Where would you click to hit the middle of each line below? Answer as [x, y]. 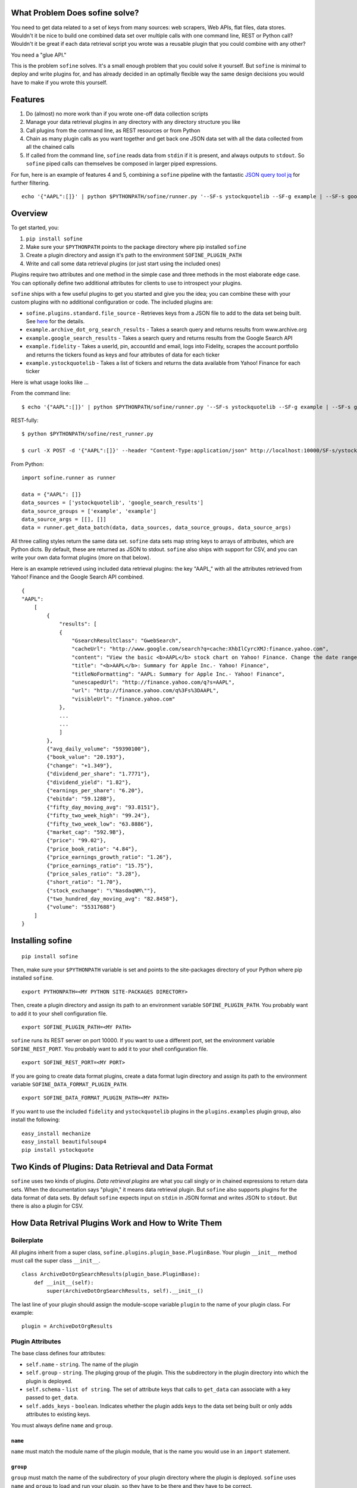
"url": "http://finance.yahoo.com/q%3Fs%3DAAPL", [145, 691]
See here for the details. [55, 321]
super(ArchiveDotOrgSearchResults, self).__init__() [125, 1291]
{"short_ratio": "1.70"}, [84, 882]
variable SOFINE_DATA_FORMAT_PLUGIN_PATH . [69, 1084]
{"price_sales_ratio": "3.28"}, [94, 874]
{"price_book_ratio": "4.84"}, [92, 849]
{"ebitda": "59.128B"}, [81, 799]
